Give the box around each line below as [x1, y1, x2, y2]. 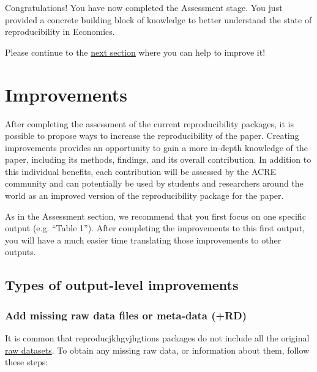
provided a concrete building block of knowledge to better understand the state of [5, 13, 312, 26]
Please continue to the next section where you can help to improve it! [5, 45, 266, 58]
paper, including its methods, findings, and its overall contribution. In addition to [5, 153, 311, 166]
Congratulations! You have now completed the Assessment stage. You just [5, 1, 283, 13]
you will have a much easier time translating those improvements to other [5, 233, 282, 246]
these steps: [5, 355, 48, 368]
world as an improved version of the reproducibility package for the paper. [5, 189, 284, 202]
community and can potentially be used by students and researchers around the [5, 177, 304, 190]
